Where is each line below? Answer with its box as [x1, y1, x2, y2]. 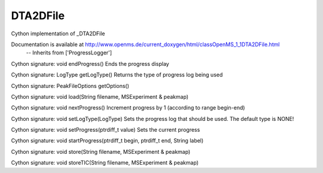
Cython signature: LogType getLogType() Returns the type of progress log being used [11, 71, 223, 78]
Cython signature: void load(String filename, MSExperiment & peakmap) [11, 93, 188, 100]
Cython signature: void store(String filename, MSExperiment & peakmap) [11, 148, 191, 155]
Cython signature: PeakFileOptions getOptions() [11, 82, 130, 89]
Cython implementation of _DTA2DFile [11, 30, 105, 37]
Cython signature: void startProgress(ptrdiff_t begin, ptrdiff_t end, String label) [11, 137, 204, 144]
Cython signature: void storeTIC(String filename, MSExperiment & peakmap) [11, 159, 199, 166]
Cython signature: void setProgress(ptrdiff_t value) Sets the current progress [11, 126, 200, 133]
